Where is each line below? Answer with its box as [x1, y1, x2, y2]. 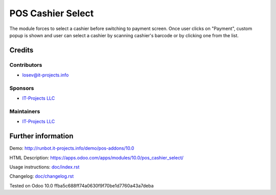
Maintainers [9, 108, 40, 115]
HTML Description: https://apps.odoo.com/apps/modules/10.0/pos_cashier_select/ [9, 154, 184, 160]
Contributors [9, 61, 42, 68]
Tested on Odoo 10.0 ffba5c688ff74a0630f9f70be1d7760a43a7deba [9, 182, 154, 188]
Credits [9, 46, 34, 54]
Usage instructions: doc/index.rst [9, 164, 80, 170]
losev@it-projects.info [22, 72, 69, 78]
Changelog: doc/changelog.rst [9, 173, 74, 179]
